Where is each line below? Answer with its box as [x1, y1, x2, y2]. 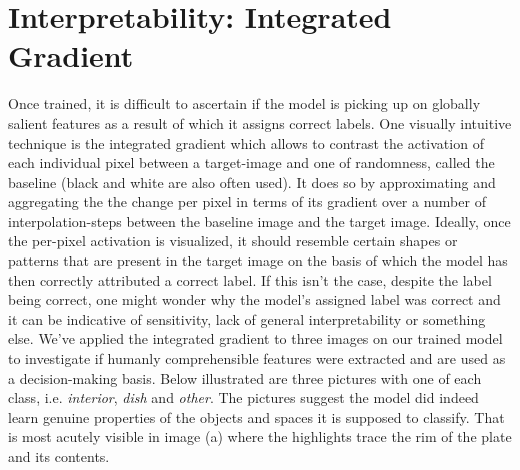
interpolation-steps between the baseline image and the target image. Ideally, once [8, 210, 511, 231]
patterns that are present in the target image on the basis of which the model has [8, 250, 508, 271]
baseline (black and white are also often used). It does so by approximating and [8, 171, 496, 192]
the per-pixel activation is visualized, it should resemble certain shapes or [8, 230, 458, 251]
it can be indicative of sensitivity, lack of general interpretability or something [8, 308, 486, 329]
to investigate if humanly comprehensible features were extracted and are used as [8, 348, 506, 369]
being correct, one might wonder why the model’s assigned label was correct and [8, 289, 501, 310]
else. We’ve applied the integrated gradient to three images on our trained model [8, 328, 503, 349]
